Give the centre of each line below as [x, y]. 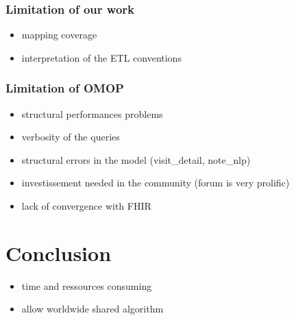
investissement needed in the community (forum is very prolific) [156, 183]
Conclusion [59, 253]
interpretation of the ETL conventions [101, 57]
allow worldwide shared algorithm [93, 309]
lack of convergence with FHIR [86, 206]
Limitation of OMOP [65, 88]
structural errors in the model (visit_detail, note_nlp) [136, 159]
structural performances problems [92, 113]
